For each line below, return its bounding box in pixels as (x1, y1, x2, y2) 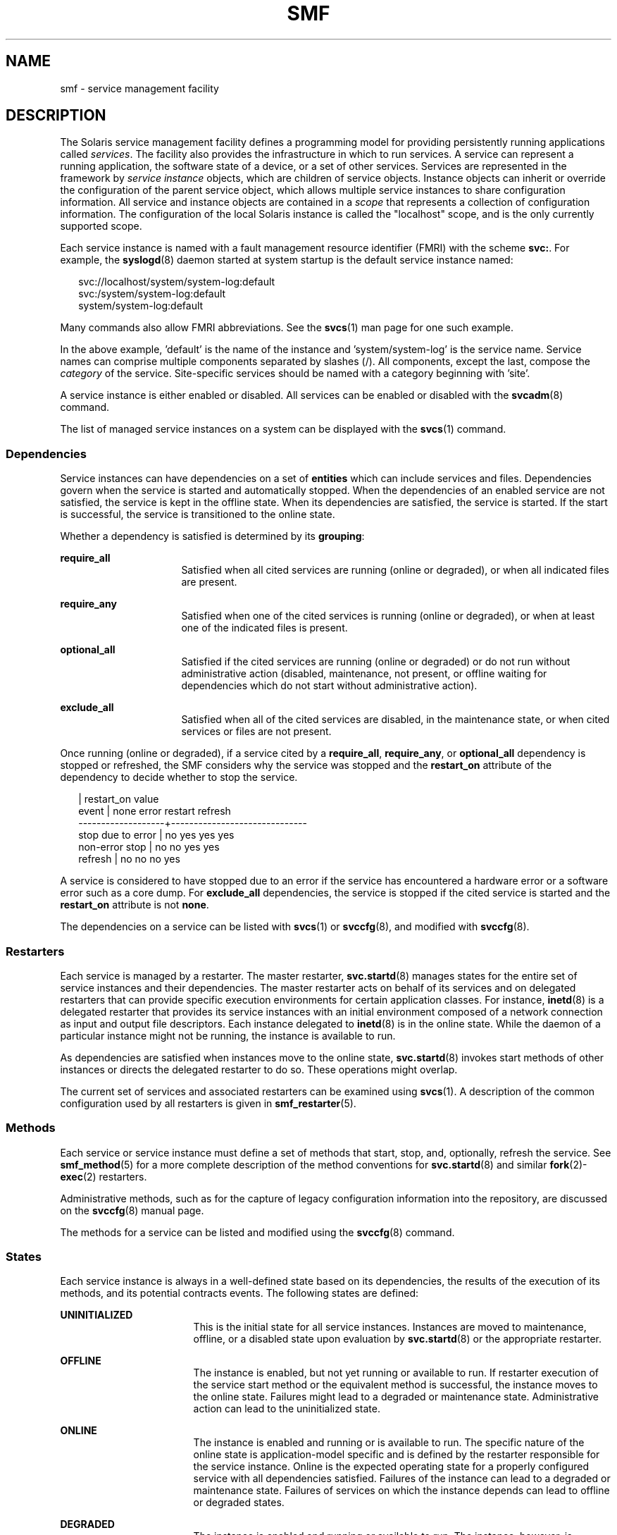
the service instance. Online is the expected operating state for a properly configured (193, 1460, 590, 1473)
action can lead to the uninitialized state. (193, 1403, 380, 1415)
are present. (181, 576, 237, 588)
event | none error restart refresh (78, 805, 231, 818)
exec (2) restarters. (60, 1170, 147, 1183)
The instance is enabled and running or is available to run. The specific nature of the (193, 1436, 585, 1449)
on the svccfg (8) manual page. (60, 1204, 204, 1216)
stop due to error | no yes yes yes (78, 829, 235, 842)
